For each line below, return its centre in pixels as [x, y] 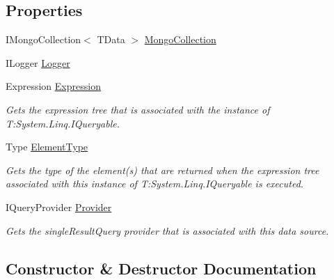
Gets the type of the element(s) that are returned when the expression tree [162, 170]
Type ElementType [47, 147]
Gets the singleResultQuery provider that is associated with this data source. [167, 230]
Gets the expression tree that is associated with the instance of [138, 109]
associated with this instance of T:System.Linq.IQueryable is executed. [155, 184]
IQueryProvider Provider [59, 207]
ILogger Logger [38, 62]
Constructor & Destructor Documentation [161, 268]
